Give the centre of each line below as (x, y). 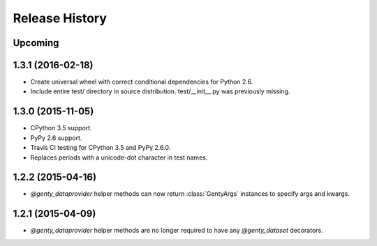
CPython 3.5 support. (61, 128)
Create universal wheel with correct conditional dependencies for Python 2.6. (142, 82)
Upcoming (36, 43)
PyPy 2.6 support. (56, 138)
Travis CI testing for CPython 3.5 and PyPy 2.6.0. (101, 148)
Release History (60, 18)
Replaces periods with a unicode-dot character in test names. (119, 157)
